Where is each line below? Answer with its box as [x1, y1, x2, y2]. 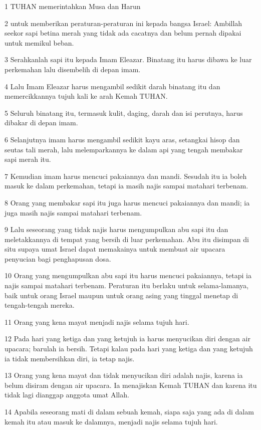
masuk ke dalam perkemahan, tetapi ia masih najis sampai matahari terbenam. [5, 180, 248, 191]
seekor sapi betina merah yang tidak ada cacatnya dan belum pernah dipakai [5, 28, 241, 38]
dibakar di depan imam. [5, 117, 78, 128]
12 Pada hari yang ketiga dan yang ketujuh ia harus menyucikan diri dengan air [5, 333, 250, 344]
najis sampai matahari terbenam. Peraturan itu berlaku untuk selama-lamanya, [5, 280, 249, 291]
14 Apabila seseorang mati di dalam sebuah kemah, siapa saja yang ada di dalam [5, 406, 254, 416]
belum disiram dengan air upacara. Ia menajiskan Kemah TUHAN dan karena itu [5, 379, 257, 390]
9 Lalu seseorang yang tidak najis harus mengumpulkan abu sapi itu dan [5, 224, 228, 235]
